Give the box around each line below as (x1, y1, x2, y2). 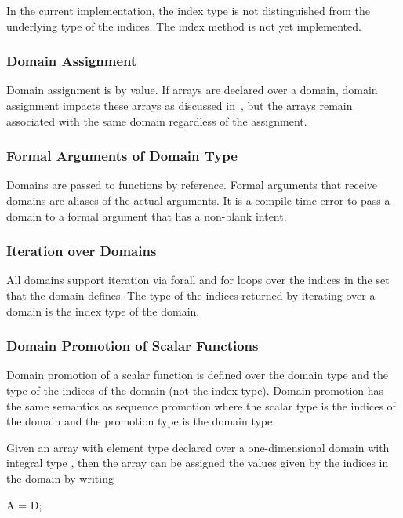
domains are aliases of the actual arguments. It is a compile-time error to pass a (6, 192, 390, 208)
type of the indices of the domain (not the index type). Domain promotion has (6, 382, 384, 398)
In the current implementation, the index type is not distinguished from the (6, 2, 370, 18)
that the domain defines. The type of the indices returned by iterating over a (6, 287, 376, 303)
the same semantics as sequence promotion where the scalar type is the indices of (6, 397, 396, 414)
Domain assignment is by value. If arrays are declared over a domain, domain (6, 82, 378, 98)
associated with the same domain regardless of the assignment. (6, 112, 307, 129)
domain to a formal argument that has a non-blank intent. (6, 207, 287, 224)
